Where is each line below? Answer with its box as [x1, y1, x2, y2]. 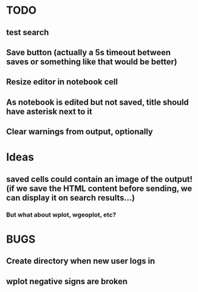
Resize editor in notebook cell [6, 77, 118, 87]
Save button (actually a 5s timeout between [6, 47, 171, 57]
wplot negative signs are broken [6, 276, 128, 286]
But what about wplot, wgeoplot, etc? [6, 211, 117, 219]
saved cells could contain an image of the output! [6, 174, 193, 184]
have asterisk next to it [6, 106, 92, 117]
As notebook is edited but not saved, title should [6, 97, 189, 107]
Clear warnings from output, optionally [6, 127, 153, 137]
